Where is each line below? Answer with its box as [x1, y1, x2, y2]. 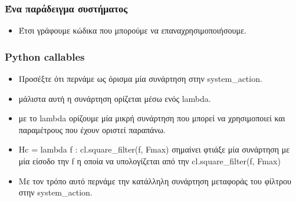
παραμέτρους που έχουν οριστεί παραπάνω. [18, 123, 166, 135]
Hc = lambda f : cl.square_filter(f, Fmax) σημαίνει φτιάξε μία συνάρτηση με [18, 143, 290, 155]
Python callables [5, 49, 85, 64]
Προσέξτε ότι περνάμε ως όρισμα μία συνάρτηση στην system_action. [18, 72, 262, 85]
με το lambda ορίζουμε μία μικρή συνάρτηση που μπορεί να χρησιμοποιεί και [18, 112, 285, 124]
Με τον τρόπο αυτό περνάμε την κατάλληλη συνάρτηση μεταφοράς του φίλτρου [18, 174, 291, 187]
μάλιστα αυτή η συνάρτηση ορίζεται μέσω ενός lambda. [18, 92, 211, 104]
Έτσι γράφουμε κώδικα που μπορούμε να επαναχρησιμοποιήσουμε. [18, 24, 246, 37]
